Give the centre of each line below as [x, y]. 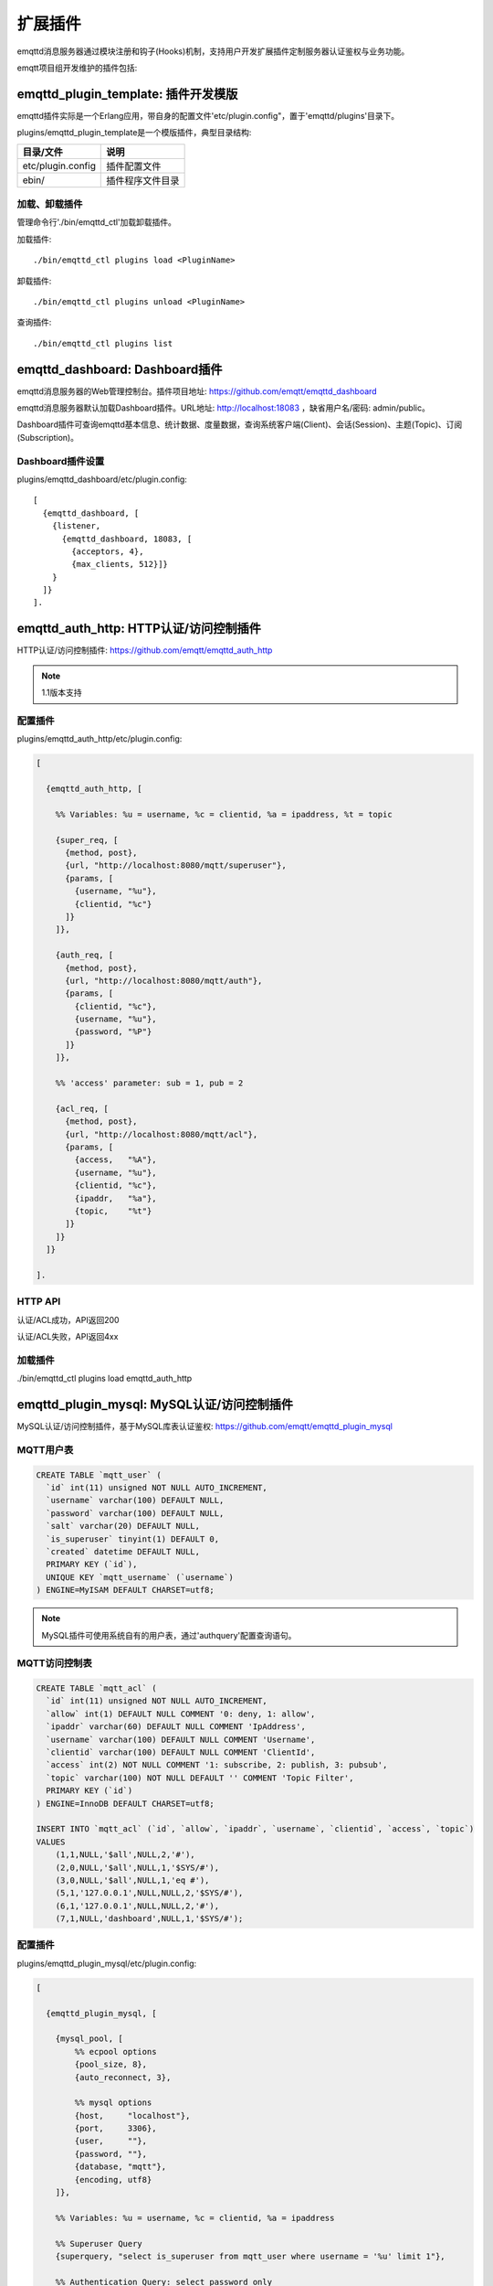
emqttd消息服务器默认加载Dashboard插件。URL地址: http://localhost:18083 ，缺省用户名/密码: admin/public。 [224, 408]
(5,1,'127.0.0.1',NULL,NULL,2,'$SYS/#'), [149, 1893]
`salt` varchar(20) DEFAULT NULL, [123, 1526]
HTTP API [39, 1301]
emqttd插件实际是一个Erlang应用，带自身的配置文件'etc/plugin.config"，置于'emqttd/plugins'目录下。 [208, 115]
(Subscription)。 [48, 437]
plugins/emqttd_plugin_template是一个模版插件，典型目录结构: [134, 133]
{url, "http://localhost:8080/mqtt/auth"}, [164, 980]
